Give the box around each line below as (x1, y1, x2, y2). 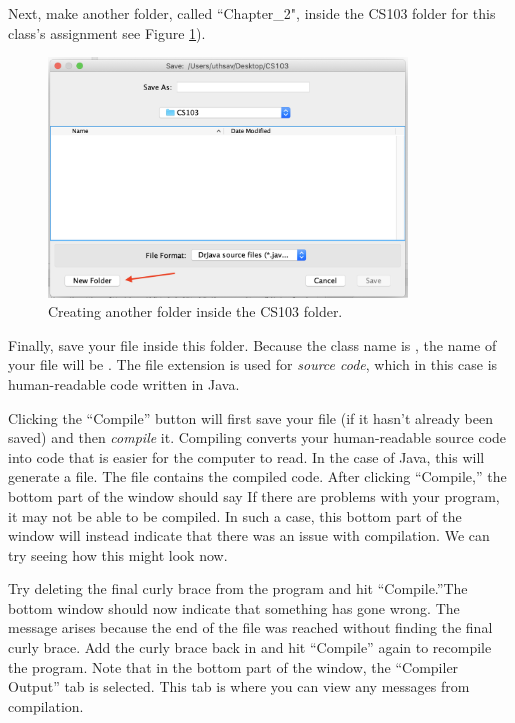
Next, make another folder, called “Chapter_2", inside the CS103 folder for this (8, 3, 496, 23)
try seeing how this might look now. (8, 544, 228, 565)
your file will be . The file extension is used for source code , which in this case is (8, 354, 498, 375)
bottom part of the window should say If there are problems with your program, (8, 485, 500, 506)
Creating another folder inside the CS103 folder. (48, 301, 343, 322)
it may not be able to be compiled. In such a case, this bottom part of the (8, 505, 462, 526)
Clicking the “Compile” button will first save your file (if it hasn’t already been (8, 407, 493, 428)
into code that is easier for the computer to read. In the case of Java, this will (8, 446, 485, 467)
